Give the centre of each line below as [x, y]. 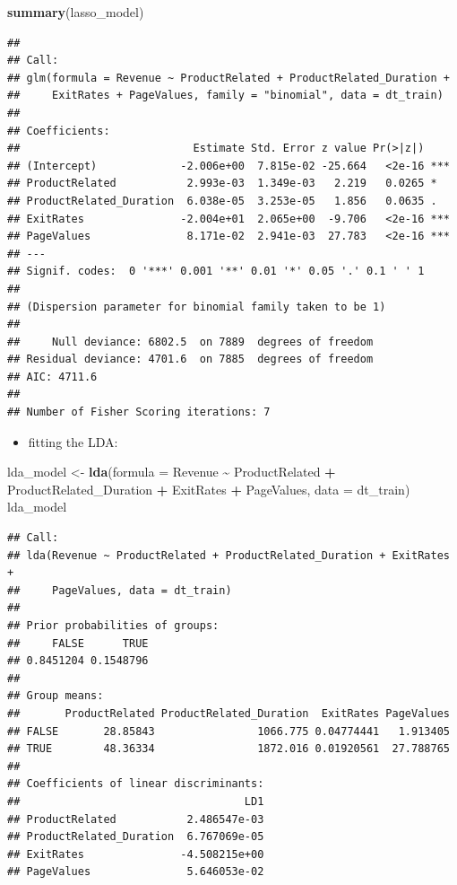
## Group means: [56, 696]
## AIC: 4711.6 [52, 377]
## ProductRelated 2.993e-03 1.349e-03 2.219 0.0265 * [222, 184]
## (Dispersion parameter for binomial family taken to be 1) [197, 307]
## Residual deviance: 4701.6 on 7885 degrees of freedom [190, 359]
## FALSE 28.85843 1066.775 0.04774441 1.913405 [228, 731]
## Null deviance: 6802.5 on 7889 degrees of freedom [190, 342]
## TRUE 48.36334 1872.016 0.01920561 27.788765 [228, 749]
